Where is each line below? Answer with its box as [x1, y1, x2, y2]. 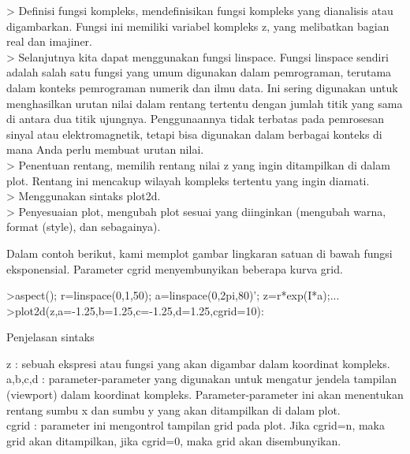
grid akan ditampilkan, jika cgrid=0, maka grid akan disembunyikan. [6, 432, 341, 448]
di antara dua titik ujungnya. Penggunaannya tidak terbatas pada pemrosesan [6, 110, 384, 127]
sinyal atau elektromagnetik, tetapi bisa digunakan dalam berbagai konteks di [6, 125, 382, 142]
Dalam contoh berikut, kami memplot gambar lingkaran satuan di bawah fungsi [6, 244, 393, 261]
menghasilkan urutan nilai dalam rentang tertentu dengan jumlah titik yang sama [6, 95, 403, 111]
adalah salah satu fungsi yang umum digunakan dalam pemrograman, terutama [6, 64, 392, 80]
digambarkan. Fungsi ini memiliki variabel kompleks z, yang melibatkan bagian [6, 17, 389, 34]
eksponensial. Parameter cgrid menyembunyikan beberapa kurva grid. [6, 260, 343, 277]
